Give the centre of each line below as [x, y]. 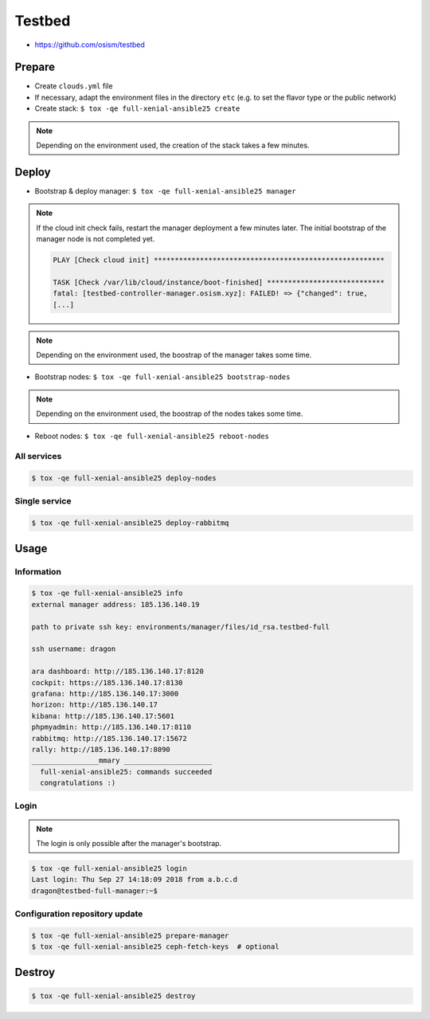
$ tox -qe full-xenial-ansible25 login [109, 868]
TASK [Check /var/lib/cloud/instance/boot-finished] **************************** [219, 282]
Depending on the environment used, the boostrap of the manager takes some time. [174, 355]
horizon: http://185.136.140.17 [95, 705]
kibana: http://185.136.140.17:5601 [103, 716]
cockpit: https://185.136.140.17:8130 [107, 682]
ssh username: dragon [74, 649]
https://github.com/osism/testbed [90, 45]
